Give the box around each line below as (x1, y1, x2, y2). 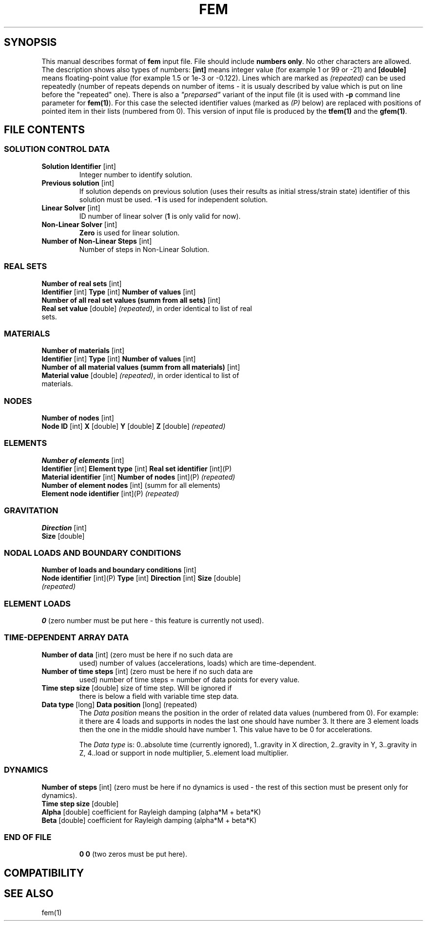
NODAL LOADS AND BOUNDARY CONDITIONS (4, 547, 181, 558)
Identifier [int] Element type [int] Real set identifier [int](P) (41, 464, 232, 473)
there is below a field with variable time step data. (79, 692, 239, 700)
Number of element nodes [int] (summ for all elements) (41, 481, 221, 489)
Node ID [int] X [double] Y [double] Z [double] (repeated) (41, 422, 226, 431)
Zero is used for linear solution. (79, 228, 180, 237)
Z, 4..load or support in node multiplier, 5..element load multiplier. (79, 748, 289, 757)
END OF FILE (4, 832, 52, 842)
